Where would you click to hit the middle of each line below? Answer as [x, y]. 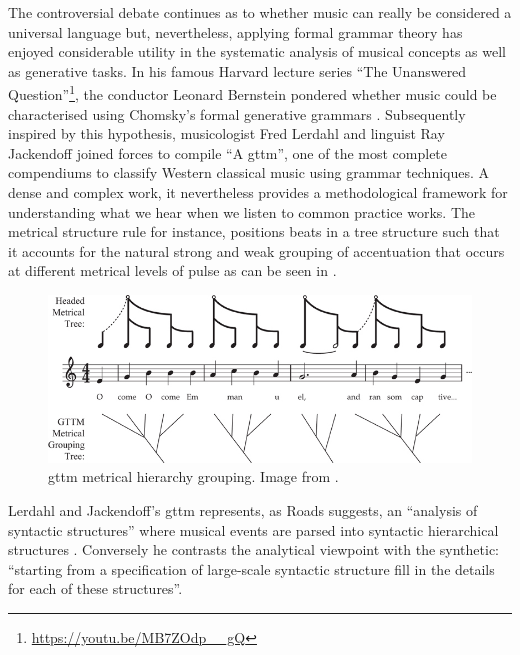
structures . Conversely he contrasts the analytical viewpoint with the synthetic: [253, 549]
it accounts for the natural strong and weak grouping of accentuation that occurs [256, 250]
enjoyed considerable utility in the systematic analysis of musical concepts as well [257, 51]
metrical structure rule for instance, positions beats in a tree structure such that [254, 231]
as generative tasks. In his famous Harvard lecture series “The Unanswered [237, 70]
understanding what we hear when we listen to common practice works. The [242, 211]
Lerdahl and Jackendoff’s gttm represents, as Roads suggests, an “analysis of [243, 510]
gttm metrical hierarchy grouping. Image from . [193, 476]
